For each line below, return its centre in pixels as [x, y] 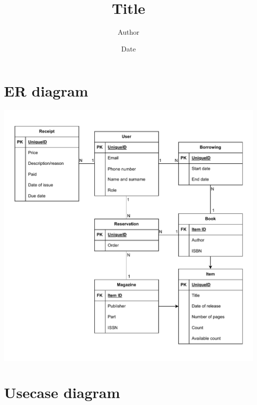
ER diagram [46, 91]
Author [128, 32]
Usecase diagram [62, 392]
